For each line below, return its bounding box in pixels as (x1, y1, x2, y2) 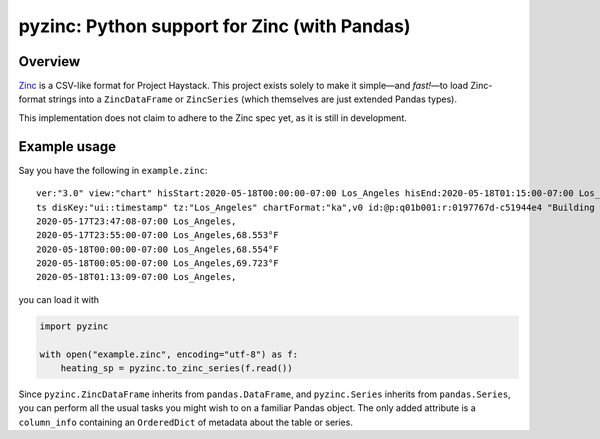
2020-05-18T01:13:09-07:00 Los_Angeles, (36, 271, 237, 283)
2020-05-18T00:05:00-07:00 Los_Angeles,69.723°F (36, 258, 279, 269)
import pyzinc (39, 320, 109, 332)
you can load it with (18, 293, 100, 305)
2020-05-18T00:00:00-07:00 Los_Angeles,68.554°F (36, 243, 279, 255)
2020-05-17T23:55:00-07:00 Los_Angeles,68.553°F (36, 230, 279, 241)
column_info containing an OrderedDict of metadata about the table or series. (18, 416, 354, 428)
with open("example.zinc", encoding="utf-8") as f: (39, 348, 299, 360)
